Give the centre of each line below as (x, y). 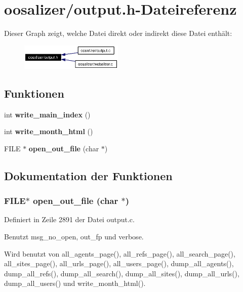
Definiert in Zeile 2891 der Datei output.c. (69, 219)
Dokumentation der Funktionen (88, 175)
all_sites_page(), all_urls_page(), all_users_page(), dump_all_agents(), (119, 263)
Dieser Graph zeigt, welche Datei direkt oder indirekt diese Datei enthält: (118, 33)
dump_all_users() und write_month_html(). (75, 283)
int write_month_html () (49, 131)
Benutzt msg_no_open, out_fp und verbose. (74, 236)
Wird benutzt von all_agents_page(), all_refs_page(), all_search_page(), (120, 253)
